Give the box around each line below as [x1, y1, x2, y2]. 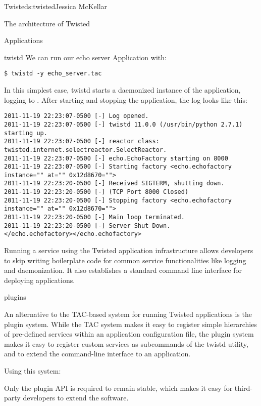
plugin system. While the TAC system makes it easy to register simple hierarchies [4, 318, 257, 329]
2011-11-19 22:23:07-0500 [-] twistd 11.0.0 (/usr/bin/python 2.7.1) [4, 120, 243, 128]
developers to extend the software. [23, 392, 129, 403]
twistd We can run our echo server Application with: [4, 52, 167, 62]
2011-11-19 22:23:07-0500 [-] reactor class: [4, 138, 160, 145]
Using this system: [4, 366, 61, 376]
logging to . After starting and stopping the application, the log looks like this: [4, 94, 247, 105]
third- [234, 382, 252, 393]
